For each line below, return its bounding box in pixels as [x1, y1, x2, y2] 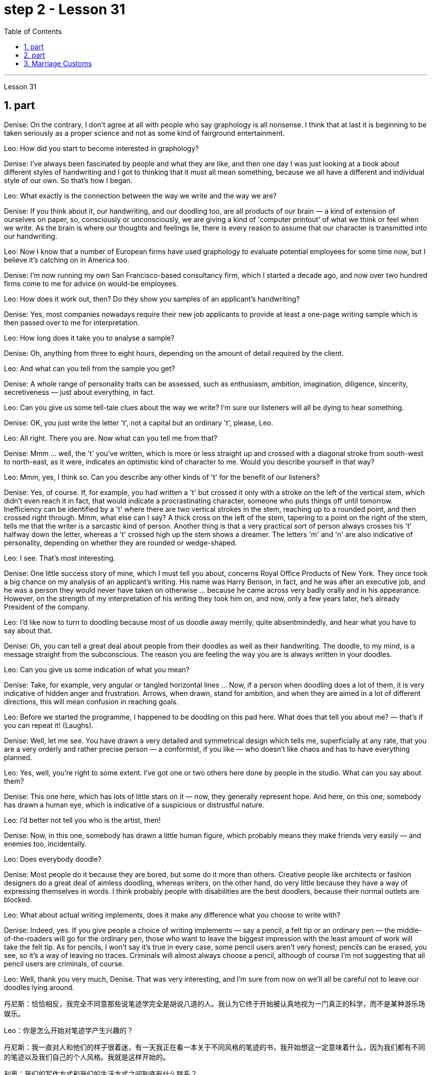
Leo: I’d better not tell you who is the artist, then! [4, 815, 161, 824]
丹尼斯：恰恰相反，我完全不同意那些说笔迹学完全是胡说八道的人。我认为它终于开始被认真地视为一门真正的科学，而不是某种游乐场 [4, 999, 425, 1008]
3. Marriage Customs [24, 59, 92, 68]
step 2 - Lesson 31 [4, 1, 125, 18]
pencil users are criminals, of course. [4, 959, 124, 968]
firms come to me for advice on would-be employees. [4, 279, 179, 288]
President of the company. [4, 602, 90, 611]
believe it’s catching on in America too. [4, 255, 130, 264]
